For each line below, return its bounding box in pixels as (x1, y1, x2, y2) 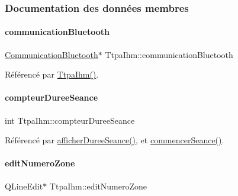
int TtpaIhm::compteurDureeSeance (5, 114, 135, 126)
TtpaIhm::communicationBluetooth (105, 48, 233, 60)
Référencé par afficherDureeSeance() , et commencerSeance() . (5, 134, 224, 146)
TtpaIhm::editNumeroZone (49, 179, 147, 192)
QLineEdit (5, 179, 43, 192)
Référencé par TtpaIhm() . (5, 68, 99, 81)
